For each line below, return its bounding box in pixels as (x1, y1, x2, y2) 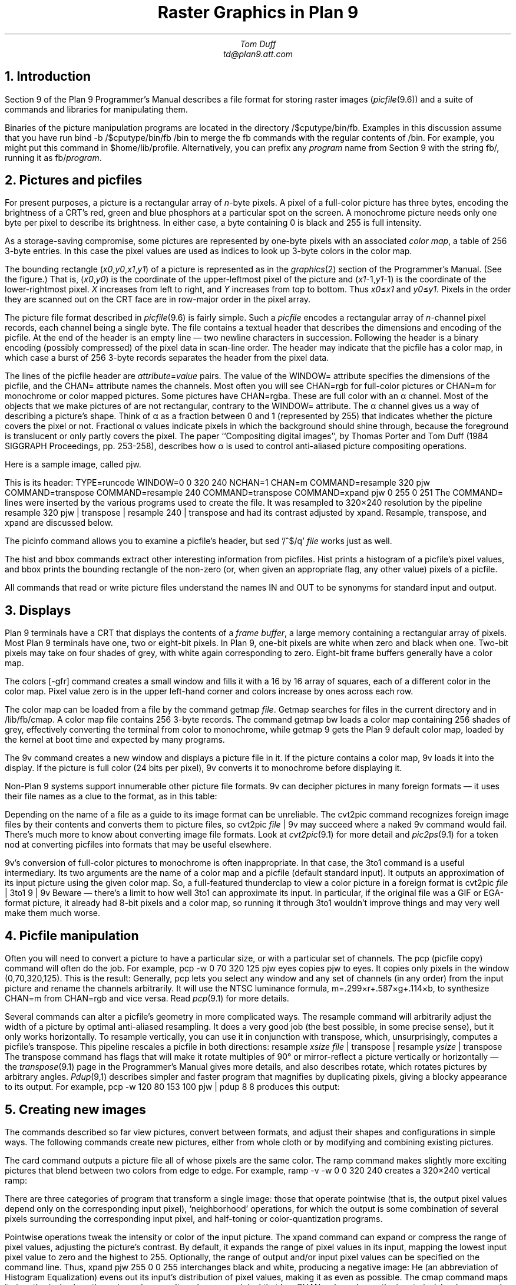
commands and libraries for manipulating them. (5, 104, 188, 114)
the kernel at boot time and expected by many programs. (5, 734, 225, 745)
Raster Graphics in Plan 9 (157, 2, 359, 22)
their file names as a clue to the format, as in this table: (5, 791, 217, 802)
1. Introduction (5, 69, 91, 84)
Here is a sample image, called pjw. (5, 459, 141, 470)
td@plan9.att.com (223, 48, 293, 59)
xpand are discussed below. (5, 518, 113, 528)
